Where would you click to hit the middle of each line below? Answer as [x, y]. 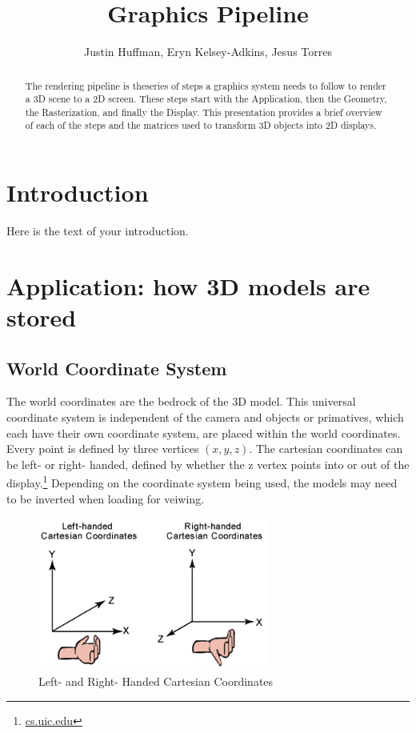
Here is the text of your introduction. [98, 231]
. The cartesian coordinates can [326, 449]
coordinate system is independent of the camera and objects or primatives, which [205, 417]
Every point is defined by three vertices [103, 449]
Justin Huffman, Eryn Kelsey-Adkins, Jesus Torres [208, 52]
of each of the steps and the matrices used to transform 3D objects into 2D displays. [201, 125]
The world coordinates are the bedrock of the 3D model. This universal [181, 401]
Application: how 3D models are [188, 285]
